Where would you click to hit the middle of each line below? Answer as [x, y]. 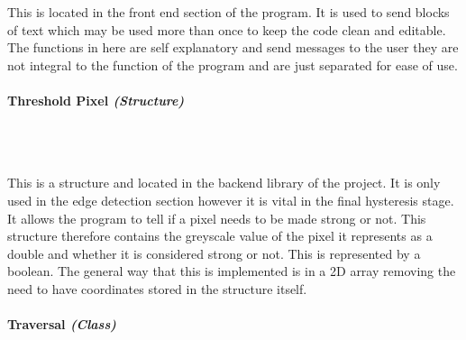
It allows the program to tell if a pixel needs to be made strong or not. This [217, 218]
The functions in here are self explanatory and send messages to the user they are [233, 47]
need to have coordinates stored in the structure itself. [157, 288]
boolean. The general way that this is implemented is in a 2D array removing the [232, 271]
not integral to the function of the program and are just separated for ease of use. [233, 64]
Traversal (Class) [62, 324]
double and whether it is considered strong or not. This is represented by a [214, 253]
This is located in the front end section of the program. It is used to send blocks [228, 12]
